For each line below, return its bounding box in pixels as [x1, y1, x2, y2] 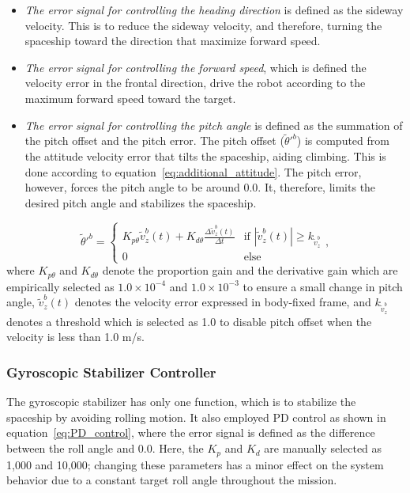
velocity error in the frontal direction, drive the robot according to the [24, 74, 366, 91]
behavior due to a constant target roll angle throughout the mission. [6, 472, 337, 488]
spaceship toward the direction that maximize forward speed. [24, 32, 321, 49]
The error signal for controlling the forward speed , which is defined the [24, 59, 367, 75]
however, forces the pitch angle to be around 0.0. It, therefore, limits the [24, 179, 376, 195]
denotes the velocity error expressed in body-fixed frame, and [74, 294, 371, 310]
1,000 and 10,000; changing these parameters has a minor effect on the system [6, 456, 384, 472]
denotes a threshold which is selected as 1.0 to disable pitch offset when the [6, 313, 372, 329]
